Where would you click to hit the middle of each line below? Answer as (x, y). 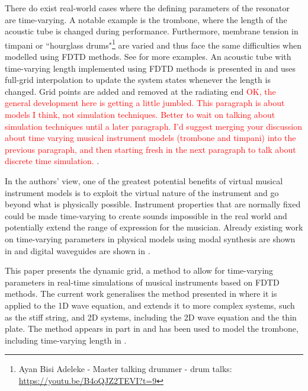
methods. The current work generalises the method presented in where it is (141, 294)
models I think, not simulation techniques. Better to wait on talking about (140, 114)
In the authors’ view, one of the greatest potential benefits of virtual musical (144, 180)
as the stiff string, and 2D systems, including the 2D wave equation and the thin (151, 317)
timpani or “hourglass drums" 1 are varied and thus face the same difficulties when (153, 44)
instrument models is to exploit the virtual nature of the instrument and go (142, 192)
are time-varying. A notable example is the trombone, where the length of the (146, 19)
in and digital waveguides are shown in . (78, 250)
